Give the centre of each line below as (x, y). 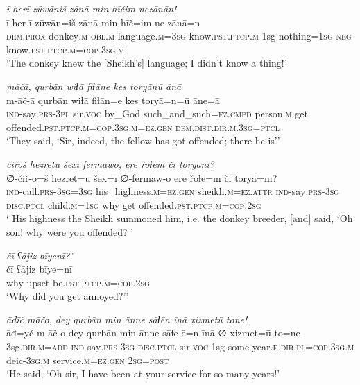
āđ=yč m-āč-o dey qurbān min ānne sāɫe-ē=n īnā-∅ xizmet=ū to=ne (153, 333)
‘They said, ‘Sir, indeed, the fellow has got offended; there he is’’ (143, 140)
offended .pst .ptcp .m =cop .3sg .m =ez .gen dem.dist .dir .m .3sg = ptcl (143, 127)
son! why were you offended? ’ (70, 231)
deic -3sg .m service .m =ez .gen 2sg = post (88, 360)
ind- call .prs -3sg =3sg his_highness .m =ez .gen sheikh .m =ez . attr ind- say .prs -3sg (173, 191)
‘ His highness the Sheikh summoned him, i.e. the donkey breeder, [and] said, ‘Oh (180, 218)
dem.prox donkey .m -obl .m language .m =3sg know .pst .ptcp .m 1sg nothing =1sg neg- (181, 36)
